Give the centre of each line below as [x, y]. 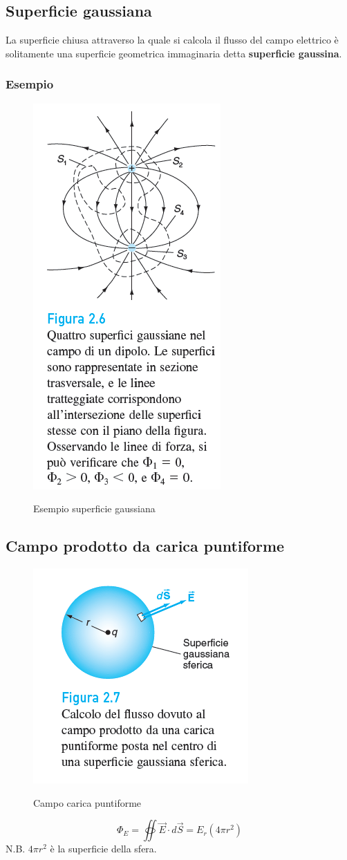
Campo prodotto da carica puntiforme [145, 546]
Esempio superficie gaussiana [94, 508]
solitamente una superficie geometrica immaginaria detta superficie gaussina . [174, 53]
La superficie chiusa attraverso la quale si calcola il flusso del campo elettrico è [172, 40]
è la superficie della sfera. [103, 849]
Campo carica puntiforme [87, 802]
